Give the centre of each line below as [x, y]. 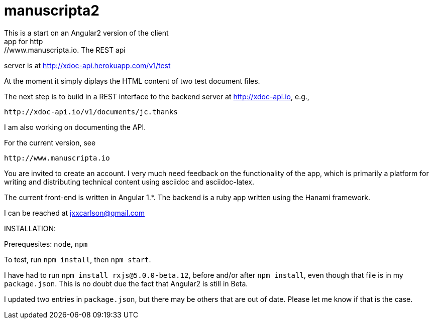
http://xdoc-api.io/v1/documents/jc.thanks [91, 112]
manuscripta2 [52, 11]
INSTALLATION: [30, 228]
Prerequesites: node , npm [46, 244]
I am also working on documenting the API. [75, 127]
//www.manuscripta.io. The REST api [65, 50]
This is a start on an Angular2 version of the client [86, 33]
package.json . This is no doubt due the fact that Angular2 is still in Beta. [126, 283]
